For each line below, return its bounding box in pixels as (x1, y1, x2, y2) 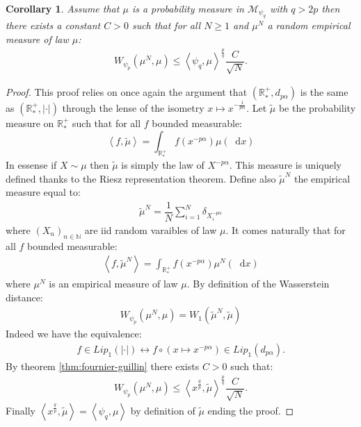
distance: (6, 290, 43, 304)
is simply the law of (121, 158, 204, 172)
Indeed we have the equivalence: (6, 326, 142, 341)
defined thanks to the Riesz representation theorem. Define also (6, 171, 276, 185)
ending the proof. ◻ (207, 403, 294, 418)
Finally (6, 403, 35, 418)
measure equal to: (6, 185, 81, 199)
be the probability (278, 100, 356, 115)
